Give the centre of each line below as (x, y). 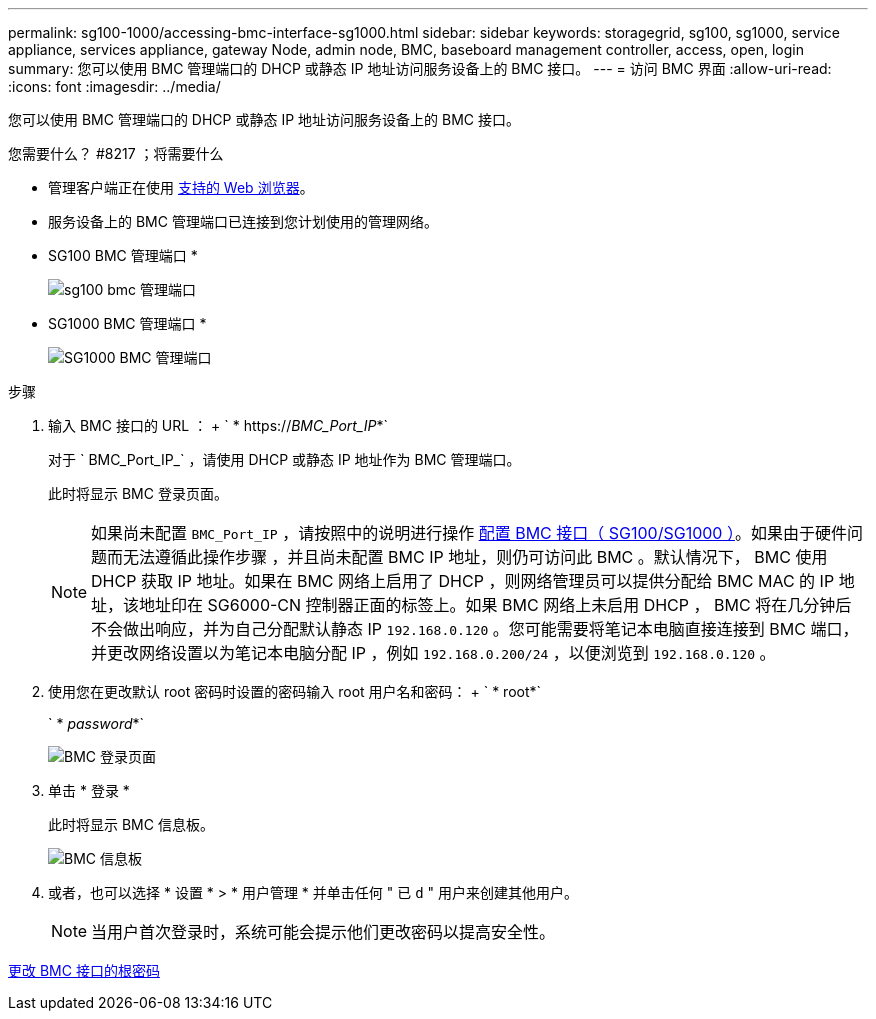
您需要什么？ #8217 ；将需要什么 (116, 153)
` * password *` (96, 723)
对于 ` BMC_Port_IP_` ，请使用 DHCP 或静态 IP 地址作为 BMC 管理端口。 (284, 459)
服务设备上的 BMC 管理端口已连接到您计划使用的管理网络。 (243, 221)
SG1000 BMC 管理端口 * (127, 323)
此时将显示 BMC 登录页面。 (138, 493)
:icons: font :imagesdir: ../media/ (114, 86)
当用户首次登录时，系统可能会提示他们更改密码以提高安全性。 (323, 932)
